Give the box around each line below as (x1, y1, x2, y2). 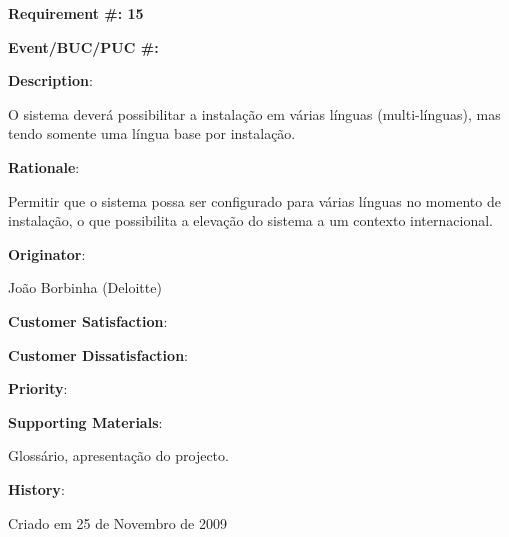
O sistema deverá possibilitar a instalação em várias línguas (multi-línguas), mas (8, 103, 501, 124)
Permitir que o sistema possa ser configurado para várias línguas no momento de (8, 190, 501, 211)
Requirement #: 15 (8, 3, 144, 23)
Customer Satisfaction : (8, 310, 168, 331)
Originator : (8, 243, 86, 264)
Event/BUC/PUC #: (8, 36, 159, 57)
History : (8, 478, 65, 499)
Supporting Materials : (8, 411, 163, 432)
